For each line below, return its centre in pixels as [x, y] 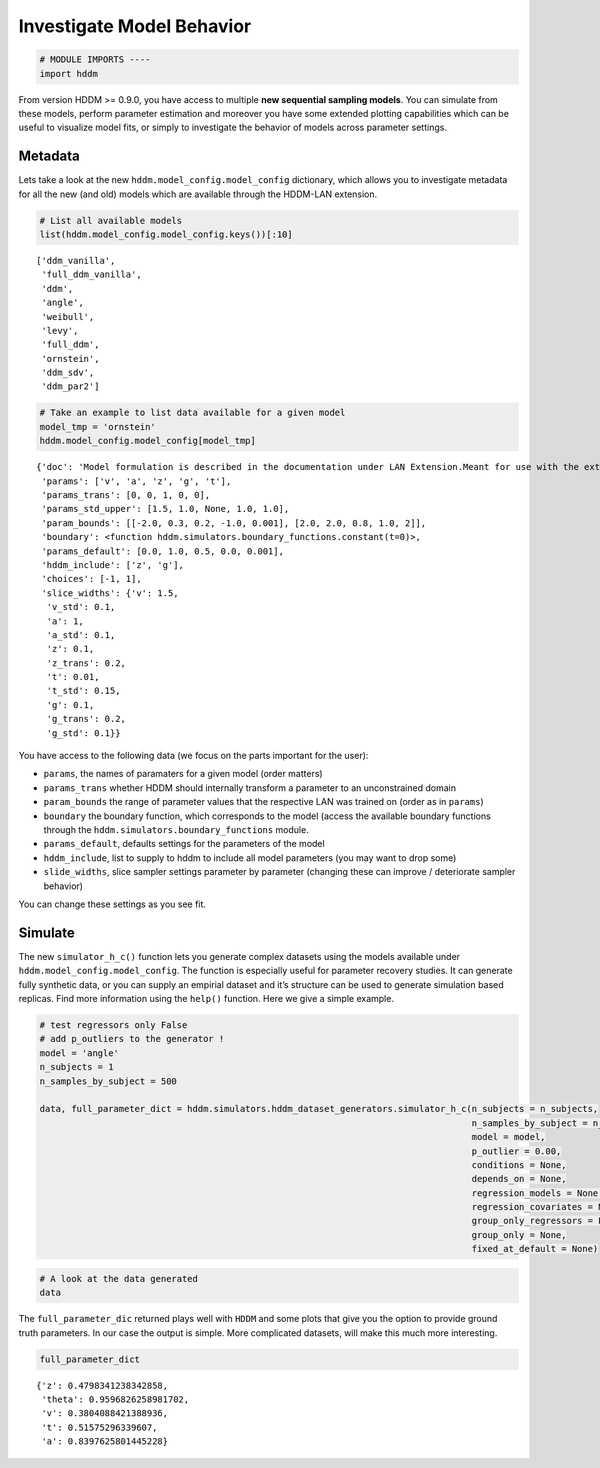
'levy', [60, 330]
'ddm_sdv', [68, 373]
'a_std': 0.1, [81, 634]
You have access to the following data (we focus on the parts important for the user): [193, 756]
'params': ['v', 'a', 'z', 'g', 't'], [136, 481]
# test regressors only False [113, 1025]
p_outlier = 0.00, [516, 1151]
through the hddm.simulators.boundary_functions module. [176, 829]
